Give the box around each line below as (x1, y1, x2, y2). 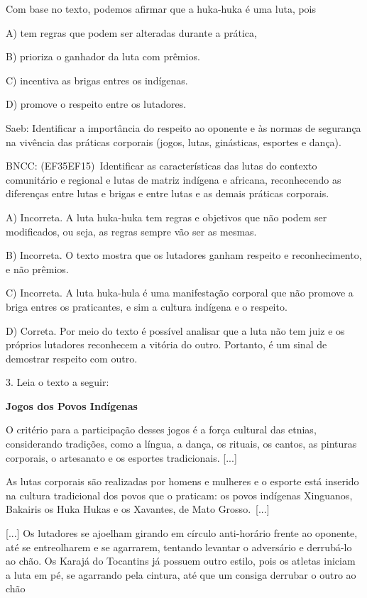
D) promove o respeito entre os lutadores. (6, 96, 187, 111)
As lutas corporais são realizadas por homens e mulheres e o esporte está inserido (6, 474, 359, 489)
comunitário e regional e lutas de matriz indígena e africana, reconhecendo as (6, 172, 341, 187)
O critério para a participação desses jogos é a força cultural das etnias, (6, 422, 317, 437)
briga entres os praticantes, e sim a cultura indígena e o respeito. (6, 299, 287, 314)
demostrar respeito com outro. (6, 350, 138, 365)
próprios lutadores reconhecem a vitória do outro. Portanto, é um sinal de (6, 337, 327, 352)
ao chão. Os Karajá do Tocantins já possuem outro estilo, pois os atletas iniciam (6, 553, 356, 568)
